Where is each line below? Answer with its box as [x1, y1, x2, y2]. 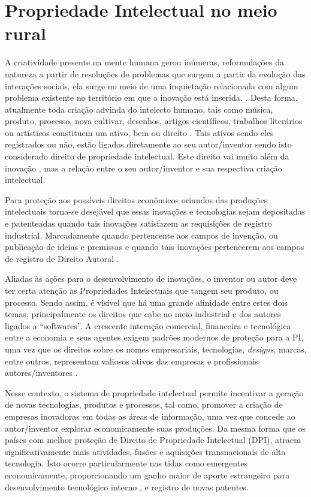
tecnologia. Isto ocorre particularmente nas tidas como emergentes [5, 457, 247, 469]
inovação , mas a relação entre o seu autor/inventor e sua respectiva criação [5, 161, 282, 174]
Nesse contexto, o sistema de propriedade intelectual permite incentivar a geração [5, 386, 304, 399]
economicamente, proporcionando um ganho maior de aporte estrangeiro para [5, 468, 290, 481]
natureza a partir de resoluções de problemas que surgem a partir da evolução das [5, 67, 306, 80]
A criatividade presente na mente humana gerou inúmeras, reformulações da [5, 56, 284, 68]
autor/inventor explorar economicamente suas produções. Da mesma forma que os [5, 421, 306, 434]
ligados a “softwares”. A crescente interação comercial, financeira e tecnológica [5, 319, 291, 332]
